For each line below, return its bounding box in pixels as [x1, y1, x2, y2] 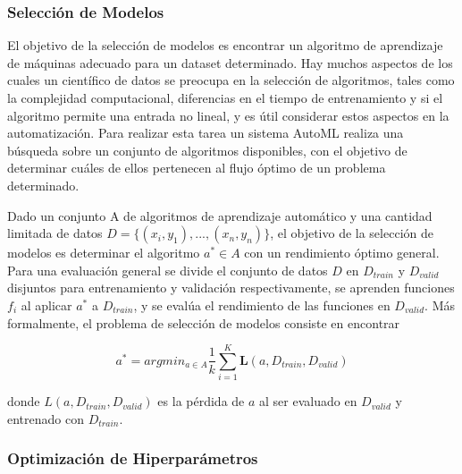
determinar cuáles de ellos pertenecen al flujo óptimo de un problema [7, 158, 386, 177]
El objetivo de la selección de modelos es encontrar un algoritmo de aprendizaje [7, 36, 443, 55]
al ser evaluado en [259, 392, 357, 411]
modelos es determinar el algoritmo [7, 243, 200, 262]
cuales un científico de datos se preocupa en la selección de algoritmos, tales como [7, 71, 455, 89]
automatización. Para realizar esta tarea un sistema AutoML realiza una [7, 123, 404, 142]
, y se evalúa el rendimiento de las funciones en [133, 295, 391, 314]
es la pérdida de [157, 392, 245, 411]
